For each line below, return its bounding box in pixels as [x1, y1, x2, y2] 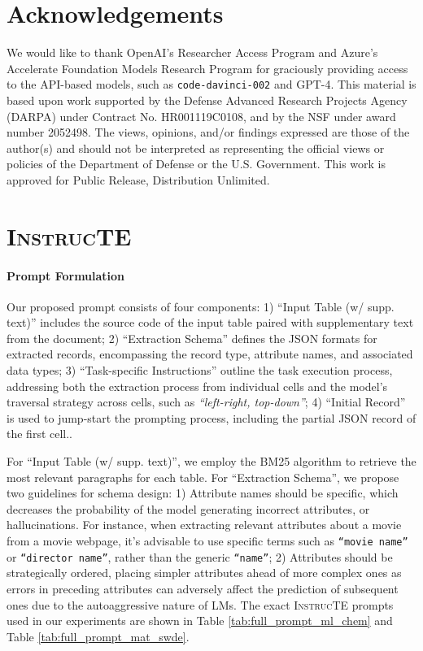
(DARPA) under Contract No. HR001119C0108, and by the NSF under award [7, 107, 396, 124]
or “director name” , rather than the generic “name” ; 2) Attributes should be [7, 548, 393, 565]
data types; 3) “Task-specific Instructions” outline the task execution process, [7, 362, 393, 379]
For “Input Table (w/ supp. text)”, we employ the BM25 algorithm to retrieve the [7, 453, 416, 470]
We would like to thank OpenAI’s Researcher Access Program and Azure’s [7, 44, 378, 61]
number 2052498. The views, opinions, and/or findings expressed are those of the [7, 124, 410, 141]
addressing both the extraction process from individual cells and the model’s [7, 377, 388, 394]
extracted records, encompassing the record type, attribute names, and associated [7, 345, 413, 362]
